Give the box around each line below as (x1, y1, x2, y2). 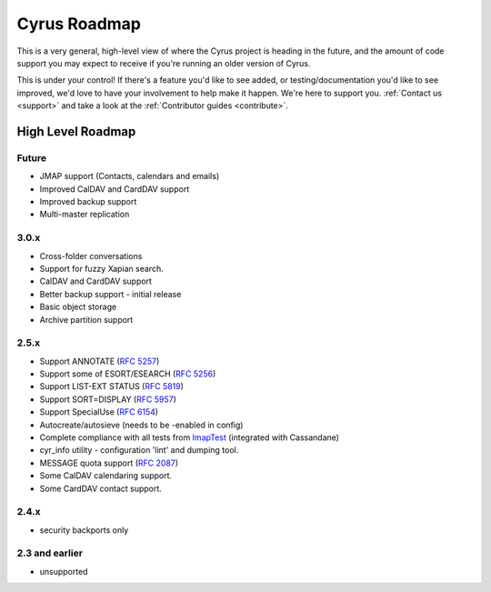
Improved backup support (39, 196, 137, 207)
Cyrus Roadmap (16, 14, 141, 34)
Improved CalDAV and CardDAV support (39, 183, 190, 195)
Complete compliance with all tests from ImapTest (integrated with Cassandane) (39, 432, 340, 443)
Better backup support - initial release (39, 288, 182, 299)
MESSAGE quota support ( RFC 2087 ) (39, 457, 179, 468)
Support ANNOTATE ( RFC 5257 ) (39, 356, 160, 366)
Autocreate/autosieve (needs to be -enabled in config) (39, 419, 244, 430)
